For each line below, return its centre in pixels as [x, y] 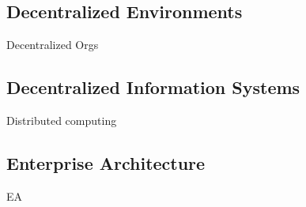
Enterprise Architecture [106, 162]
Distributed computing [62, 120]
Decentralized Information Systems [153, 87]
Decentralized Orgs [53, 45]
